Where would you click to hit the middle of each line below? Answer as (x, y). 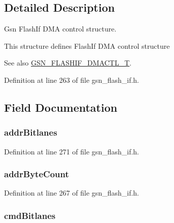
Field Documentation (61, 107)
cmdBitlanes (30, 215)
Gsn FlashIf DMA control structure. (60, 29)
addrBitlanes (31, 132)
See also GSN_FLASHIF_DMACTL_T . (68, 63)
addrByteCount (37, 174)
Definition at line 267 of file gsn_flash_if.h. (72, 193)
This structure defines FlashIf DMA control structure (87, 45)
